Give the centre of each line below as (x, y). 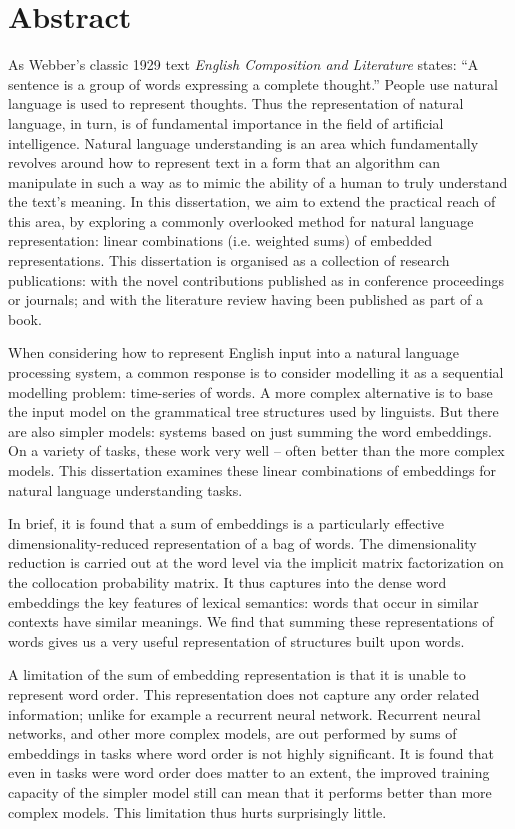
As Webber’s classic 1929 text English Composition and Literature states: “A (243, 64)
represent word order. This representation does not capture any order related (244, 693)
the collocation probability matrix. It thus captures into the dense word (227, 581)
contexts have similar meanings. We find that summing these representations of (251, 621)
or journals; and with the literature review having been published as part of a (245, 299)
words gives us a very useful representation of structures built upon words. (236, 640)
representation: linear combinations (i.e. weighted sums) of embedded (220, 240)
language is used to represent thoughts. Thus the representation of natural (236, 103)
